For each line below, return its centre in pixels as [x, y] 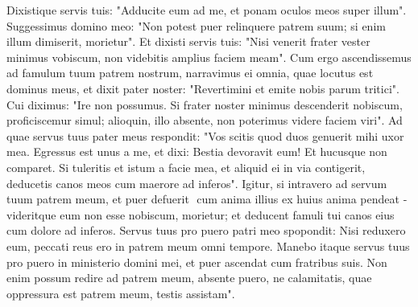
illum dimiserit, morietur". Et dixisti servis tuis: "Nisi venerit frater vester [188, 41]
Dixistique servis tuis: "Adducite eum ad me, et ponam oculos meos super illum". [207, 10]
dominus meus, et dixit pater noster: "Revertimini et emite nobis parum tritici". [203, 88]
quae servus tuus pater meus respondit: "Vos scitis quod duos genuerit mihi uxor [205, 135]
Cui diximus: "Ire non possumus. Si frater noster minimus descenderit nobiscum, [205, 104]
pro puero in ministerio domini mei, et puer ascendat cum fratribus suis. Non [197, 262]
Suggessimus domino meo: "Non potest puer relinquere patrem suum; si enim [196, 25]
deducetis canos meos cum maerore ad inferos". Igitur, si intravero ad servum [197, 183]
